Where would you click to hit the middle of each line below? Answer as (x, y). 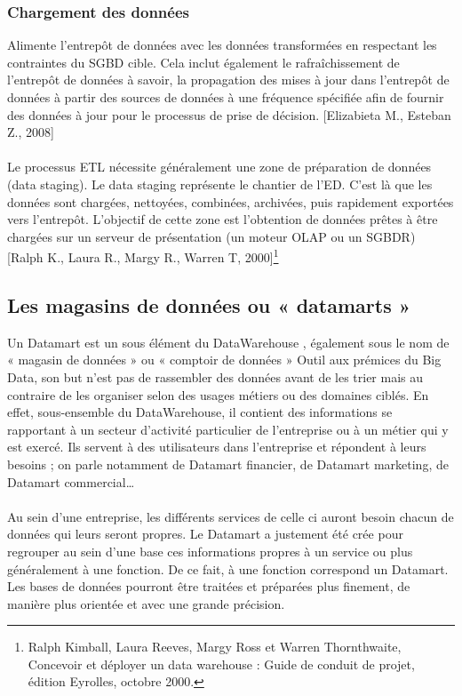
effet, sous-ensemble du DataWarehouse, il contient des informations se (200, 412)
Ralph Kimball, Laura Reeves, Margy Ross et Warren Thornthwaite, (215, 647)
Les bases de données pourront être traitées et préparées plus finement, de (209, 586)
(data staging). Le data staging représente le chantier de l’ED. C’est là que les (220, 184)
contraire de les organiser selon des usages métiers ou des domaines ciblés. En (218, 394)
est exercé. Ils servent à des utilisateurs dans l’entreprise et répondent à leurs (217, 447)
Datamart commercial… (71, 481)
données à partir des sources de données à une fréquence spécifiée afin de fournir (226, 97)
